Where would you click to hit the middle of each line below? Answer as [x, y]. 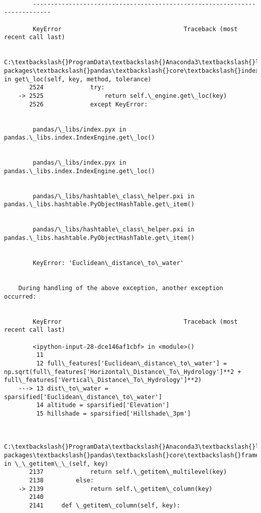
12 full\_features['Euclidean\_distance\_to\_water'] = [132, 363]
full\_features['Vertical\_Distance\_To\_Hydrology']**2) [103, 380]
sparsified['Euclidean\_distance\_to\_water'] [83, 397]
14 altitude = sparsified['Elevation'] [103, 405]
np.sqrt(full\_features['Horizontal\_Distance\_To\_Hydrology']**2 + [123, 372]
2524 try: [67, 88]
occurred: [20, 296]
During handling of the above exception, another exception [121, 288]
